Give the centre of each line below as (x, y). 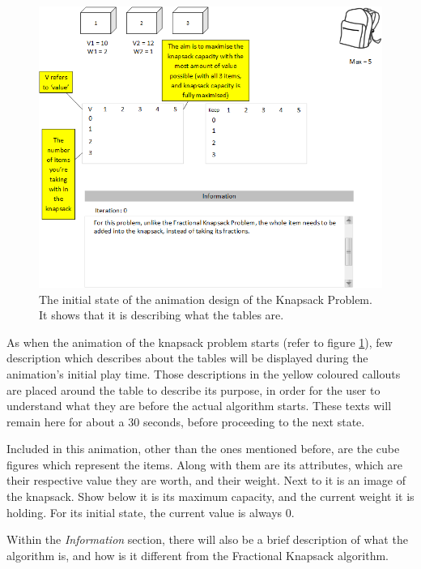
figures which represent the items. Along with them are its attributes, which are (205, 464)
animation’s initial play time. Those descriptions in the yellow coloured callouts (204, 373)
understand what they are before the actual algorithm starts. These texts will (199, 406)
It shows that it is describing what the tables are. (162, 315)
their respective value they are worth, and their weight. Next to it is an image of (206, 480)
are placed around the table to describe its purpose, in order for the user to (193, 389)
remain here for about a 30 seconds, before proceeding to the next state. (186, 421)
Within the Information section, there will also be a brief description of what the (207, 539)
